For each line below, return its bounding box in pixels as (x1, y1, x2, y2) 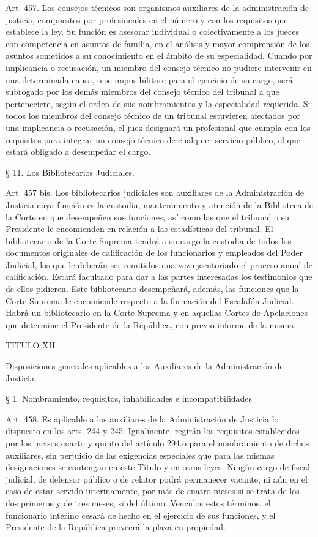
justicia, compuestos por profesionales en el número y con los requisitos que (6, 13, 288, 26)
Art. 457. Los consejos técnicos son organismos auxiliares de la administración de (6, 1, 309, 13)
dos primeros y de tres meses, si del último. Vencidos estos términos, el (6, 496, 271, 509)
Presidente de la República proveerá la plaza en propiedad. (6, 520, 226, 533)
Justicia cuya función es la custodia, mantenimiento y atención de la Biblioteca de (6, 198, 314, 211)
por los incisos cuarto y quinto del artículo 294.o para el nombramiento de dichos (6, 437, 309, 449)
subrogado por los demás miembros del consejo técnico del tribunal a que (6, 85, 279, 98)
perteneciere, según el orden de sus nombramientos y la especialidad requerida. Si (6, 97, 311, 110)
